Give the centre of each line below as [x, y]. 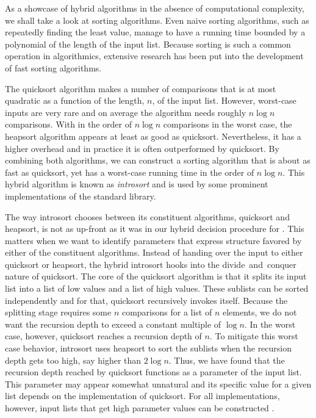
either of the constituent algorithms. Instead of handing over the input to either [154, 252]
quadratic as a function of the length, [75, 100]
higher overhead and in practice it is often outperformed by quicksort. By [142, 148]
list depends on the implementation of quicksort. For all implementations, [142, 396]
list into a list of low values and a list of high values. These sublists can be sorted [157, 288]
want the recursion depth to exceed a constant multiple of [113, 324]
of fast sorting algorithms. [53, 67]
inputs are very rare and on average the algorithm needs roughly [126, 112]
